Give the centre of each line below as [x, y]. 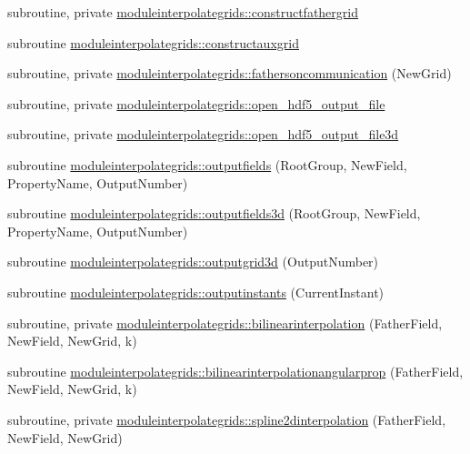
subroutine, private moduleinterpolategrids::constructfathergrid [183, 12]
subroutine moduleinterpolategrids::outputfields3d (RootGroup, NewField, [214, 213]
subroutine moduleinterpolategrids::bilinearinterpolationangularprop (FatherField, [235, 371]
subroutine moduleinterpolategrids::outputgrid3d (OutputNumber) [193, 262]
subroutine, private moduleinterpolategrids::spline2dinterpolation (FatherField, [227, 419]
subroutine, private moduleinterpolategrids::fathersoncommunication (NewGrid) [230, 73]
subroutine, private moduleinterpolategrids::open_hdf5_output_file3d [203, 134]
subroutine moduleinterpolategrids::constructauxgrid [153, 42]
